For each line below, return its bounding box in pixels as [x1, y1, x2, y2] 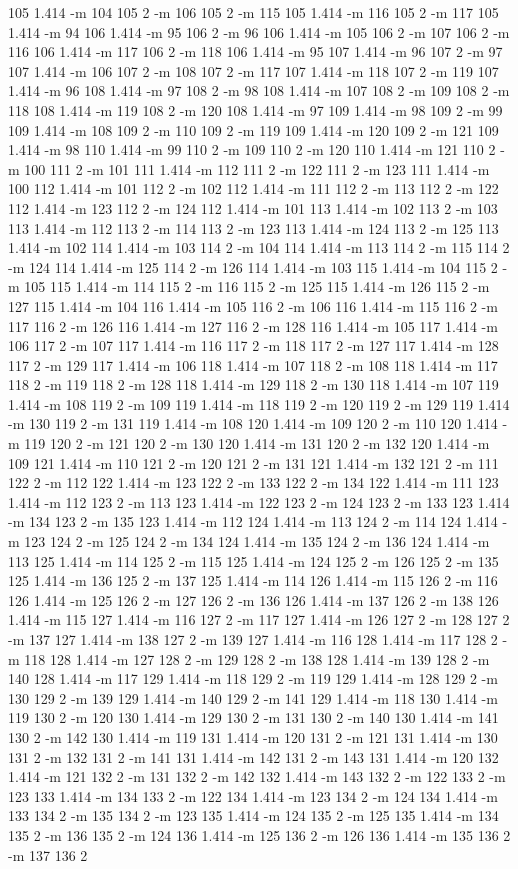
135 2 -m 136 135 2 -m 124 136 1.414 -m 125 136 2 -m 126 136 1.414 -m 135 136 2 [8, 824, 511, 845]
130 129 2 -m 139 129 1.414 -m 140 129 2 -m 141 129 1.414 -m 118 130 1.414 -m [8, 687, 498, 708]
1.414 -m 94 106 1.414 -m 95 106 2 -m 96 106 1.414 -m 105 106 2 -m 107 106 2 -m [8, 21, 510, 42]
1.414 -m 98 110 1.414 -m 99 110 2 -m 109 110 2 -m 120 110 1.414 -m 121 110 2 [8, 139, 496, 160]
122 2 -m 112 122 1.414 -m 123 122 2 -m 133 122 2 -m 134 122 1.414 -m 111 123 [8, 472, 499, 493]
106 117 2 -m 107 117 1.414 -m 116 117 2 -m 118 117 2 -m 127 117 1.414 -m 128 [8, 335, 499, 356]
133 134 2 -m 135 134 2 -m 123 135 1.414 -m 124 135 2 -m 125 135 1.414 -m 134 [8, 805, 499, 826]
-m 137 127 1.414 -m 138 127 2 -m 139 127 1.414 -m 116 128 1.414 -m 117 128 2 [8, 629, 498, 649]
